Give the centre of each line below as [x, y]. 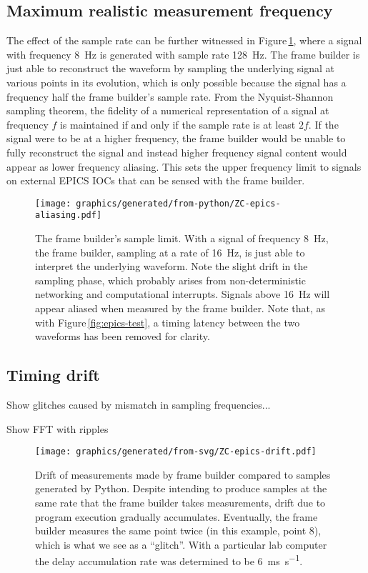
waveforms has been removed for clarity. [123, 336]
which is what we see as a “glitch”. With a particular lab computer [181, 544]
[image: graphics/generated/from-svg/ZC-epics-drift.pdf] [176, 452]
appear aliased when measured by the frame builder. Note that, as [180, 308]
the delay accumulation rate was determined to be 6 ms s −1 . [169, 560]
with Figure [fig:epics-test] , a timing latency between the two [168, 322]
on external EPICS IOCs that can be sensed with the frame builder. [156, 180]
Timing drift [53, 375]
